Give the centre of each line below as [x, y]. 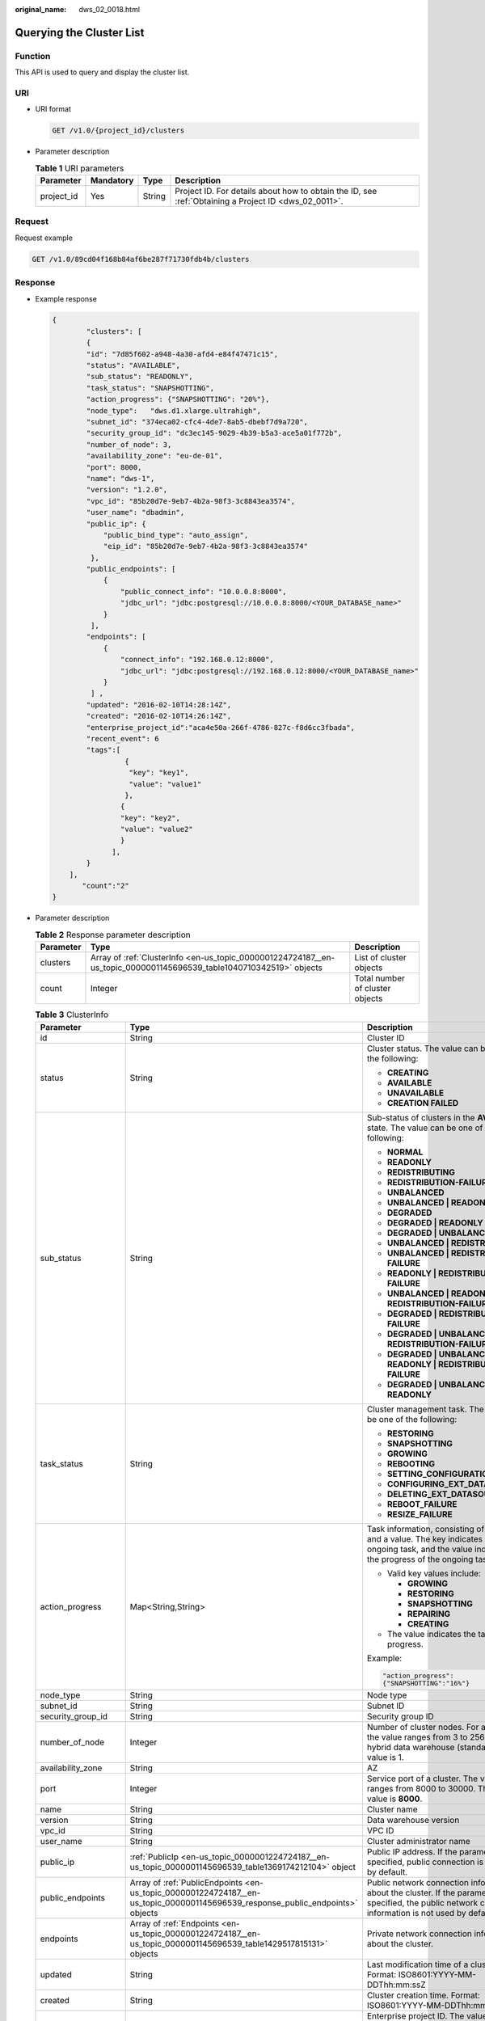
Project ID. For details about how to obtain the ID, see [276, 192]
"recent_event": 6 [122, 738]
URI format [53, 109]
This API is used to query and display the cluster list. [102, 72]
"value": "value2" [156, 829]
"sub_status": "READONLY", [139, 377]
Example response [66, 298]
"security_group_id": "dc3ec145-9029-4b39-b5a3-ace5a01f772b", [214, 433]
